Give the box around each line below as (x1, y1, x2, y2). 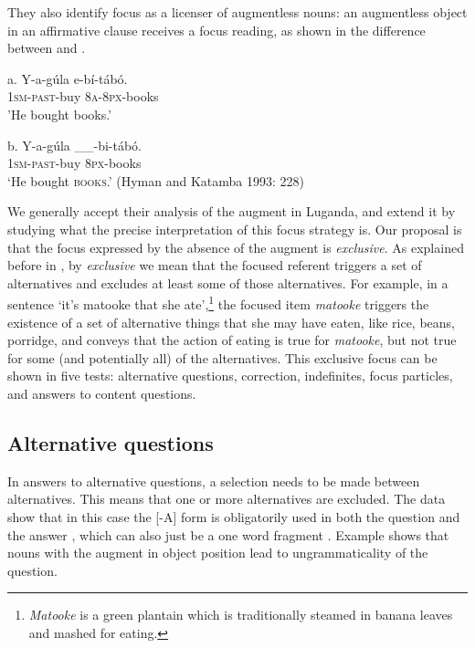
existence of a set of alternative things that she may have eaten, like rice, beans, (7, 312, 456, 331)
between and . (7, 38, 86, 57)
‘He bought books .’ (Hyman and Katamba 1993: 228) (7, 171, 304, 190)
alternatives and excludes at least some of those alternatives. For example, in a (7, 273, 449, 292)
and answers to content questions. (7, 383, 196, 402)
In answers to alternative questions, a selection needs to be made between (7, 471, 420, 490)
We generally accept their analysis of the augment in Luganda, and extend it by (7, 202, 456, 221)
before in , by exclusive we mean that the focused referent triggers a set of (7, 256, 422, 275)
